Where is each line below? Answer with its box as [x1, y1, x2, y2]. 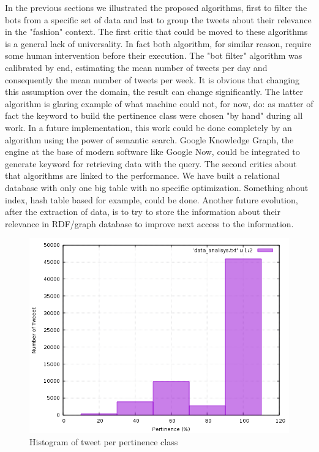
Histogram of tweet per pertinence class [29, 435, 178, 448]
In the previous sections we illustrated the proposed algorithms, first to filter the [5, 1, 307, 13]
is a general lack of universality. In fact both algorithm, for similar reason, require [5, 37, 312, 50]
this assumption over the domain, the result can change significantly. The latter [5, 85, 304, 98]
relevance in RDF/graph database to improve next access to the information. [5, 217, 294, 230]
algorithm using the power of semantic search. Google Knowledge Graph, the [5, 133, 294, 146]
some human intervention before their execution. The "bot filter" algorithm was [5, 49, 302, 62]
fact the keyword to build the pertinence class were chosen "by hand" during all [5, 109, 303, 122]
